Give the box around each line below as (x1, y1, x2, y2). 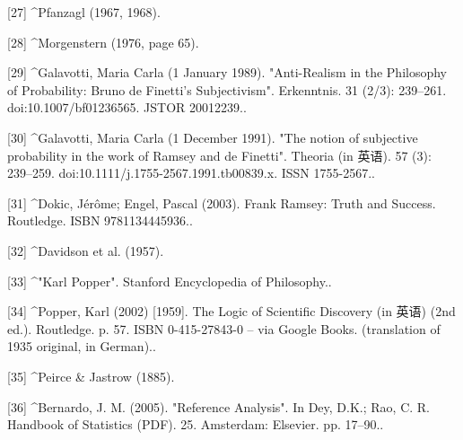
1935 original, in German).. (7, 337, 156, 356)
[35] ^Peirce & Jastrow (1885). (7, 366, 175, 385)
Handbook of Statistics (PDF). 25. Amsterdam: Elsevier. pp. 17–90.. (7, 415, 384, 434)
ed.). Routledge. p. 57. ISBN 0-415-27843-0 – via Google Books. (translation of (7, 319, 441, 338)
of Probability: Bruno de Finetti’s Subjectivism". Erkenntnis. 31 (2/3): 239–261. (7, 80, 447, 99)
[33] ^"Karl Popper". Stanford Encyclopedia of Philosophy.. (7, 271, 332, 290)
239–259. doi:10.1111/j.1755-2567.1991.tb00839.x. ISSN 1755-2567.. (7, 163, 375, 182)
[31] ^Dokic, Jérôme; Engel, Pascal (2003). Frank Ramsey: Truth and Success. (7, 193, 436, 212)
